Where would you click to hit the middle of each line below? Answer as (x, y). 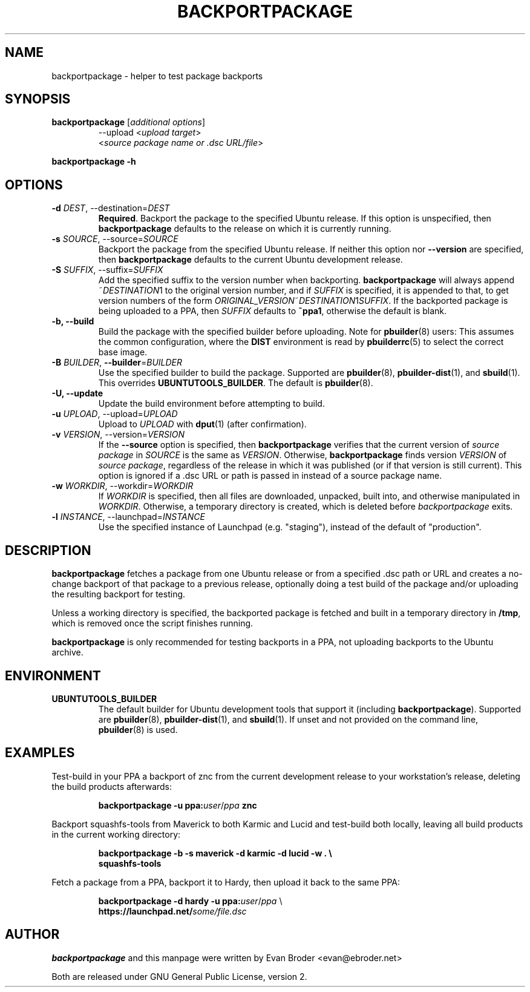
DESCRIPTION (48, 550)
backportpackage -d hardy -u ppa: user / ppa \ (190, 901)
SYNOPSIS (38, 99)
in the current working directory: (116, 834)
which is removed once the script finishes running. (152, 623)
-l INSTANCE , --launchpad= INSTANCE (128, 517)
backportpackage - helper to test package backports (157, 76)
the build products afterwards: (112, 786)
